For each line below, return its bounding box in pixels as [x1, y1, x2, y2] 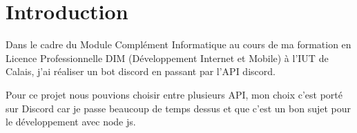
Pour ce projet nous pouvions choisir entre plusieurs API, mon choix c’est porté [6, 87, 342, 101]
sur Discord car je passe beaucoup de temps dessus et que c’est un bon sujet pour [6, 101, 351, 115]
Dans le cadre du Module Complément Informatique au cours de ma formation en [6, 37, 351, 52]
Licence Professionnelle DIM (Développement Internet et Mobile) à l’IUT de [6, 50, 329, 65]
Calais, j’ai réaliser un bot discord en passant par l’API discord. [6, 64, 276, 79]
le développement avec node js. [6, 114, 136, 129]
